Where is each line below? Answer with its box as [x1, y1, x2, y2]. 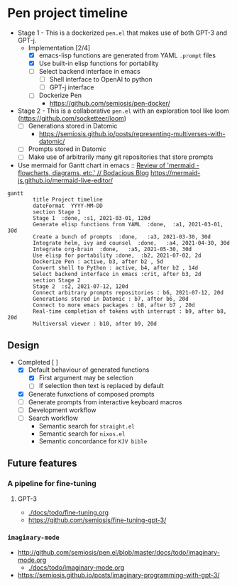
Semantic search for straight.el [38, 421, 135, 430]
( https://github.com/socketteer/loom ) [17, 114, 126, 123]
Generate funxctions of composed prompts [28, 389, 155, 398]
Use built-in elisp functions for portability [38, 59, 159, 67]
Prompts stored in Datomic [28, 145, 106, 153]
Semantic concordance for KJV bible [38, 436, 148, 445]
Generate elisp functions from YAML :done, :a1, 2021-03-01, [33, 221, 224, 228]
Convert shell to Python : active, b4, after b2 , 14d [33, 264, 199, 271]
